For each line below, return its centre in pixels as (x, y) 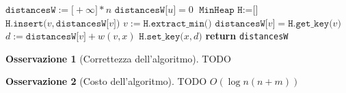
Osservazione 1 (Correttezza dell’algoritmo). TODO (118, 58)
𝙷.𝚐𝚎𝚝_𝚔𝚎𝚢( (310, 23)
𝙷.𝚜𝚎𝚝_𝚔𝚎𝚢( (161, 37)
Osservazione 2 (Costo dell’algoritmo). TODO (106, 81)
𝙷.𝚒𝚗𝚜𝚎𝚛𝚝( (26, 23)
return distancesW (247, 36)
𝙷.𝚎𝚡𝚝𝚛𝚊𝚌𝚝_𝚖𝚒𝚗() (177, 23)
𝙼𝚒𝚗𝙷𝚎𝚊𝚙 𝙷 (221, 10)
